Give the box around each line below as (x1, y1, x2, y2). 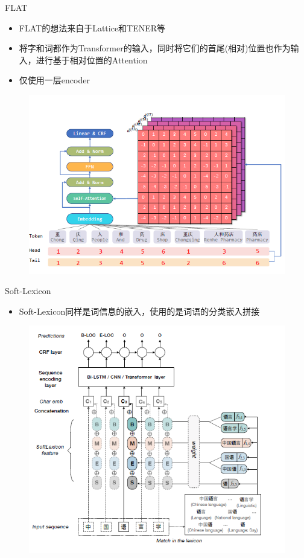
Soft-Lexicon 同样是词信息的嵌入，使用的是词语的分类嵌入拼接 (19, 304, 260, 317)
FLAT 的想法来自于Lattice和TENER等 (19, 21, 166, 34)
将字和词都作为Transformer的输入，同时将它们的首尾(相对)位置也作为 (19, 42, 291, 54)
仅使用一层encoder (19, 74, 90, 86)
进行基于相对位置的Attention (36, 53, 148, 66)
